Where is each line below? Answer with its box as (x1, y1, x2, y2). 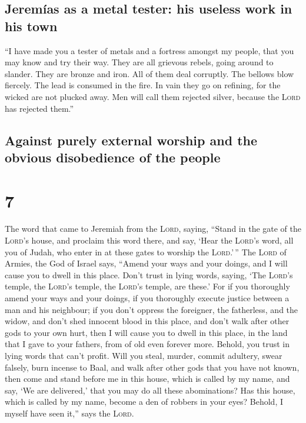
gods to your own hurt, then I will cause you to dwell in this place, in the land (5, 326, 288, 338)
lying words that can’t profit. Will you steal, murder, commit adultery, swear (5, 349, 282, 361)
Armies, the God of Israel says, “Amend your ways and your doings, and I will (5, 257, 288, 269)
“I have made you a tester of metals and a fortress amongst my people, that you (5, 44, 294, 56)
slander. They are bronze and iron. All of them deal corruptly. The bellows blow (5, 67, 294, 79)
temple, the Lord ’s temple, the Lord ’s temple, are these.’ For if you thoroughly (5, 280, 290, 292)
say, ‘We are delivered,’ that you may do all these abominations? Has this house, (5, 384, 295, 396)
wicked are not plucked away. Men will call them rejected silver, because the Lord (5, 90, 301, 102)
